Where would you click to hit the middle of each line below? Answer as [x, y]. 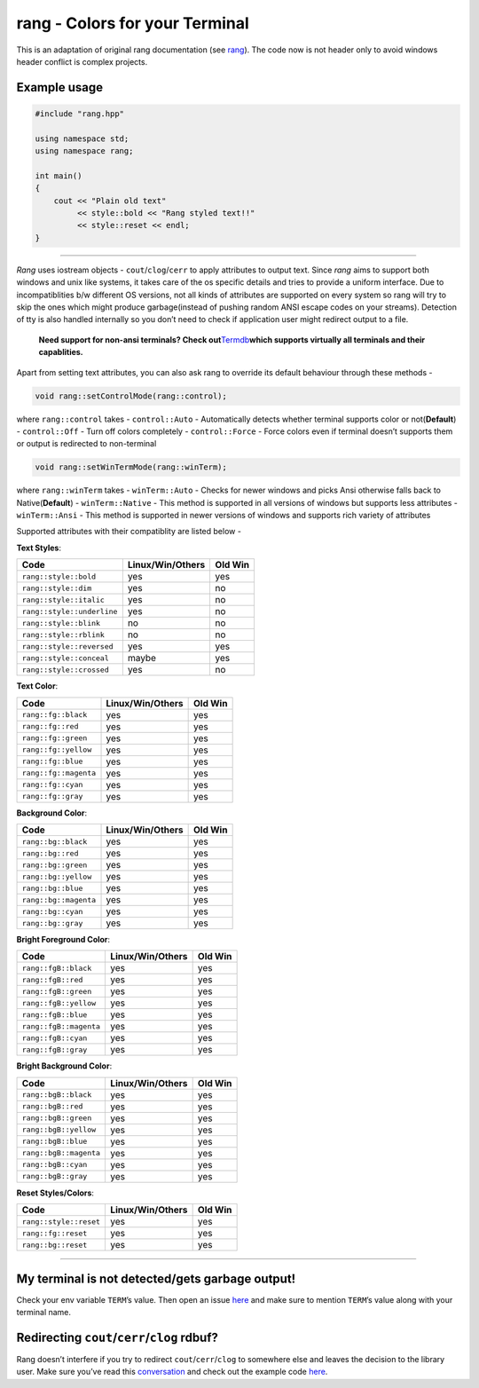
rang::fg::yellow [57, 750]
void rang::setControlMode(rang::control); [131, 396]
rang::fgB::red [52, 979]
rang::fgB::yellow [59, 1003]
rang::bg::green [55, 865]
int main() [59, 176]
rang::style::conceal [66, 658]
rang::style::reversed [68, 647]
